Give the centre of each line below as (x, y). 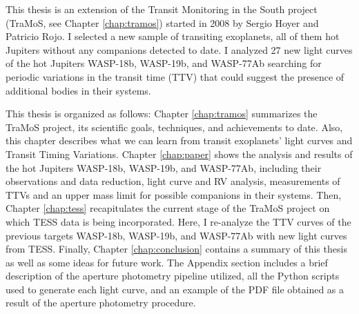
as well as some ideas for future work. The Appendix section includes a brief (167, 262)
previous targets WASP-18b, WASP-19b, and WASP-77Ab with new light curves (176, 235)
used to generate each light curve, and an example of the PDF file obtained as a (175, 289)
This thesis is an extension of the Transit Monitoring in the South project (162, 9)
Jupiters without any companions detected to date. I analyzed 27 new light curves (179, 49)
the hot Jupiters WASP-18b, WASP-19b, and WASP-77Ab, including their (164, 167)
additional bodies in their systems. (78, 90)
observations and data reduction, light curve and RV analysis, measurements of (173, 181)
